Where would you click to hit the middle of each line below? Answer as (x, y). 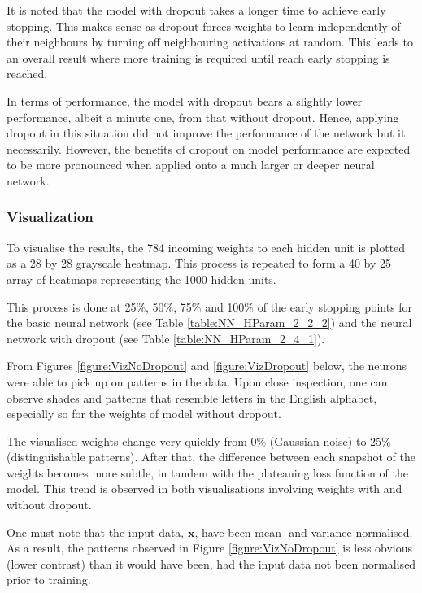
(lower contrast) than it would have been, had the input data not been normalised (211, 563)
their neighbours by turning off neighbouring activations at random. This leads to (210, 42)
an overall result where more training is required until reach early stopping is (198, 57)
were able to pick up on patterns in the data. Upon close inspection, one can (197, 381)
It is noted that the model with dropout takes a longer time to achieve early (196, 10)
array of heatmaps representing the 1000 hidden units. (141, 279)
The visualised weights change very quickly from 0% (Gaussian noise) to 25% (199, 440)
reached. (27, 74)
